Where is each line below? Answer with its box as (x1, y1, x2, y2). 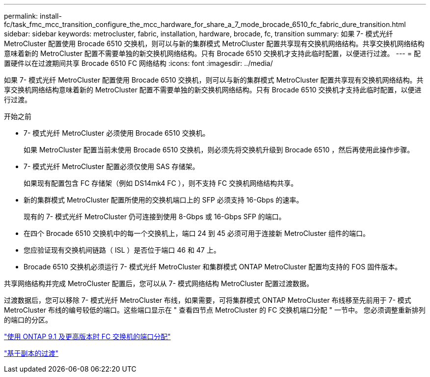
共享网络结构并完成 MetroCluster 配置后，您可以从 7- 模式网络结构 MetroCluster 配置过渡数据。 (4, 279, 313, 288)
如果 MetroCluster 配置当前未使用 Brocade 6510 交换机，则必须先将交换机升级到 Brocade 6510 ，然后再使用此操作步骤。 (24, 145, 414, 154)
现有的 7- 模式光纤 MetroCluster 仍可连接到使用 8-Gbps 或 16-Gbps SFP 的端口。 (24, 212, 286, 221)
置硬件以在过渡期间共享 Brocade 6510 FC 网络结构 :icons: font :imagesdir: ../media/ (4, 59, 273, 67)
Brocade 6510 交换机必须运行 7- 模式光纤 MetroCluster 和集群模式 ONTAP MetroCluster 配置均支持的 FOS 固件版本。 (24, 262, 402, 271)
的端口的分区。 (4, 316, 52, 324)
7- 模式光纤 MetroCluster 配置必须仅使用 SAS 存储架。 (24, 162, 199, 171)
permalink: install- (4, 12, 62, 20)
